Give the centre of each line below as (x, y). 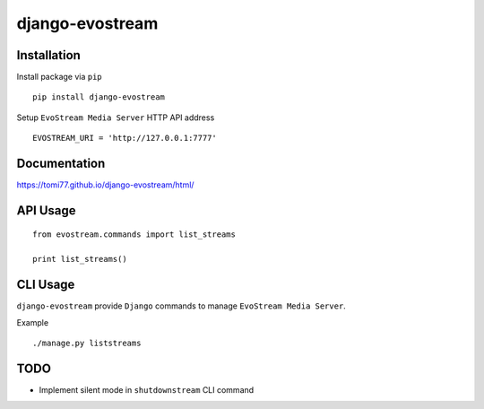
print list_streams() (80, 259)
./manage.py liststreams (87, 344)
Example (33, 322)
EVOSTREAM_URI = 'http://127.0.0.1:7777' (125, 138)
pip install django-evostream (99, 97)
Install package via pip (59, 77)
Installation (48, 55)
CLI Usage (46, 285)
